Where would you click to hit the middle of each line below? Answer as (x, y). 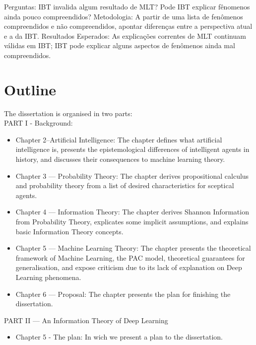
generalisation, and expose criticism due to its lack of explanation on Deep (129, 267)
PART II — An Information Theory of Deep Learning (86, 320)
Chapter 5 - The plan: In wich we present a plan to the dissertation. (119, 337)
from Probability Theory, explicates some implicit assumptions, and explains (132, 222)
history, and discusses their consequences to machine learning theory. (120, 159)
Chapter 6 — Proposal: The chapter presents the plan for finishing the (123, 294)
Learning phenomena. (48, 277)
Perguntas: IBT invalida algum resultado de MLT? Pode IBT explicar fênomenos (127, 6)
